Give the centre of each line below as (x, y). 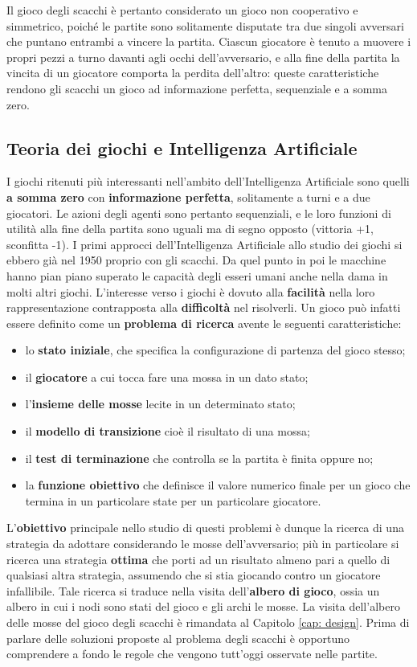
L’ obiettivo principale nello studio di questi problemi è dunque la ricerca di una (205, 528)
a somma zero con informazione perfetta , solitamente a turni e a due (188, 196)
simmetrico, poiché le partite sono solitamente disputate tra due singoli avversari (205, 25)
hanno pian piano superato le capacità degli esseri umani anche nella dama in (197, 275)
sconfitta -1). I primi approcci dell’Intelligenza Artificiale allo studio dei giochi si (204, 244)
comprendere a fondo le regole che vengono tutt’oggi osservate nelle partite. (192, 654)
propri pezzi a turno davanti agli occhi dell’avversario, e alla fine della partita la (203, 57)
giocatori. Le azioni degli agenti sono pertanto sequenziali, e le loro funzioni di (199, 213)
